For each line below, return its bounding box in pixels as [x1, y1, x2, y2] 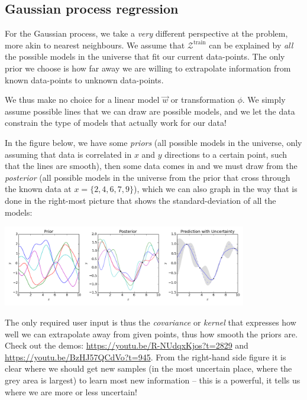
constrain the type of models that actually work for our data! [5, 116, 227, 129]
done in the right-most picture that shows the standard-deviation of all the [5, 194, 276, 206]
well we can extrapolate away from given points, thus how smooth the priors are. [5, 327, 298, 340]
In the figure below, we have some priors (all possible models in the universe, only [5, 136, 302, 148]
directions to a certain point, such [164, 148, 287, 160]
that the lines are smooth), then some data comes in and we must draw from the [5, 160, 298, 172]
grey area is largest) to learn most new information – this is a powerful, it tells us [5, 373, 300, 386]
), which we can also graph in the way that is [134, 183, 298, 195]
